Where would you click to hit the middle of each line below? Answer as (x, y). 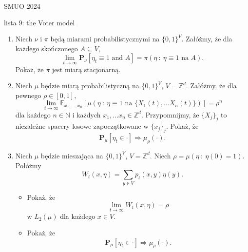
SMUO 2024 (22, 6)
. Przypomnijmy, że (170, 114)
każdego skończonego (47, 48)
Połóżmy (28, 165)
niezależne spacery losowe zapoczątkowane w (82, 126)
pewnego (28, 95)
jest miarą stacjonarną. (86, 69)
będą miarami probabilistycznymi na (105, 39)
